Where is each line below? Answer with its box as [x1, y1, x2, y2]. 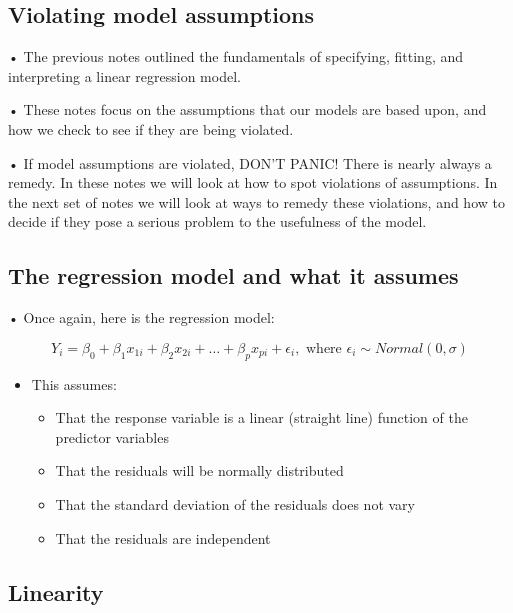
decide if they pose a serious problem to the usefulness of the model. [8, 211, 427, 232]
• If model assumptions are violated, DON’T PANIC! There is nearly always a [8, 152, 492, 173]
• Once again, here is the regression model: [8, 307, 275, 328]
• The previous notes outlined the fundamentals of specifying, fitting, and [8, 46, 464, 67]
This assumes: [31, 373, 117, 394]
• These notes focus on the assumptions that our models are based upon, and [8, 99, 487, 120]
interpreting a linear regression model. [8, 65, 241, 86]
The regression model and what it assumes [8, 260, 459, 291]
